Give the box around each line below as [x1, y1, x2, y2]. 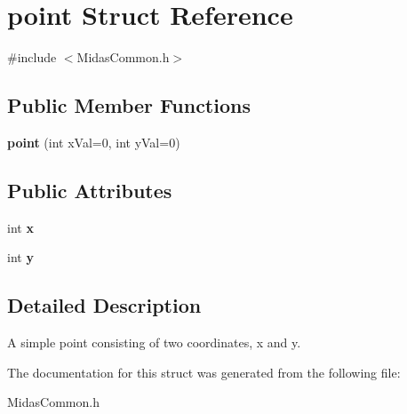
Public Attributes [7, 176, 172, 203]
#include [7, 48, 57, 67]
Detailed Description [7, 291, 202, 319]
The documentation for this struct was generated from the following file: [7, 362, 401, 381]
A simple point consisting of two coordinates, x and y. [7, 333, 301, 352]
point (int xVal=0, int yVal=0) [7, 132, 180, 151]
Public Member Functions [7, 92, 251, 119]
